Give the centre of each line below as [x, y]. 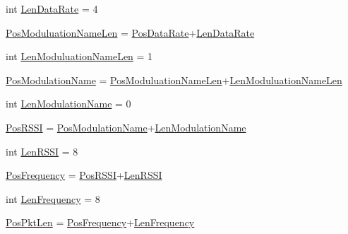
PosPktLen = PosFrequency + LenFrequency [100, 222]
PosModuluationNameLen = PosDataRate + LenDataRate [130, 32]
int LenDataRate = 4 [52, 8]
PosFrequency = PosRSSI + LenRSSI [84, 175]
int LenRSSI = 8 [42, 151]
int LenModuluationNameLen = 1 [79, 56]
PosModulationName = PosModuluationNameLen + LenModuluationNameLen [174, 80]
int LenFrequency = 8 [53, 198]
